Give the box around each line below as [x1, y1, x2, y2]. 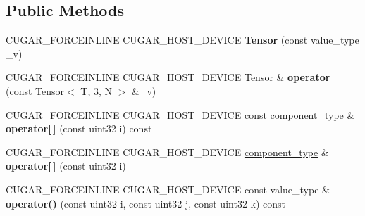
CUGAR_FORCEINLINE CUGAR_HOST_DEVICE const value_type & [6, 182, 330, 196]
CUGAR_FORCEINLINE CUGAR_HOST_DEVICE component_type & [6, 144, 329, 159]
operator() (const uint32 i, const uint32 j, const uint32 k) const [6, 196, 286, 210]
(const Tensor [6, 83, 65, 98]
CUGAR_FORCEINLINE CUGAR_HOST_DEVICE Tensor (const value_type [6, 32, 359, 47]
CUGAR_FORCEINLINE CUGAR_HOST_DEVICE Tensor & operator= [6, 70, 339, 84]
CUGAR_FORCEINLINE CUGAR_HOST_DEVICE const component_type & [6, 107, 355, 122]
